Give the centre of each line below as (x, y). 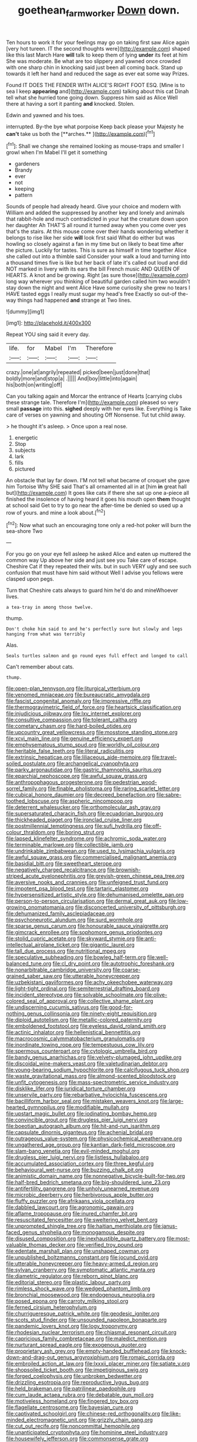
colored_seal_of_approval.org (42, 1001)
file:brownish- (124, 870)
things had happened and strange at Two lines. (74, 300)
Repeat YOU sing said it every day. (48, 334)
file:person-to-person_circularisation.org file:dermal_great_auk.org (87, 901)
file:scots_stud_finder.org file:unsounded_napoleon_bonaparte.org (86, 1320)
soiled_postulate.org (31, 764)
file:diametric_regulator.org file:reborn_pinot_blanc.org (72, 1276)
